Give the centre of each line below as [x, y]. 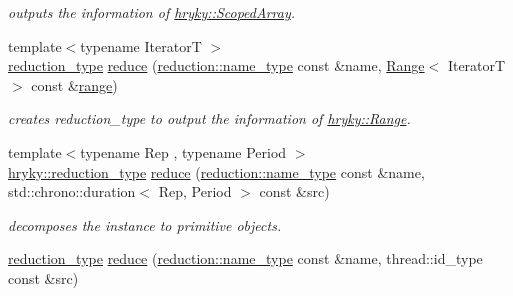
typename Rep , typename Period [183, 151]
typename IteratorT [141, 45]
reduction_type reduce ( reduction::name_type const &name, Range [216, 65]
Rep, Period [195, 191]
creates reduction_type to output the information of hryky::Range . [209, 118]
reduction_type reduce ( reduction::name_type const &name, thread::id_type [245, 258]
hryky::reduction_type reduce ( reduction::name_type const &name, [216, 171]
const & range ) [74, 84]
